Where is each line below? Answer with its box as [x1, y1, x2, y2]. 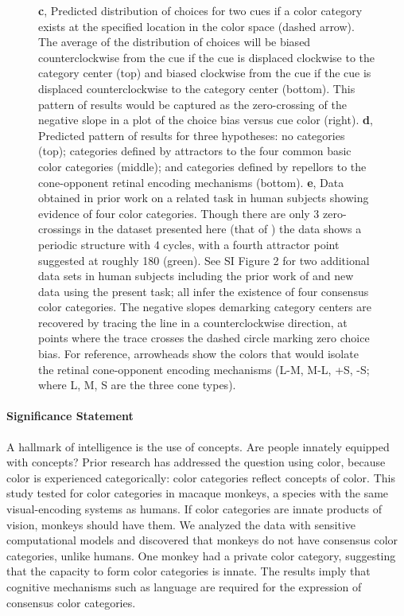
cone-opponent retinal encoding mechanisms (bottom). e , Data [38, 173, 344, 190]
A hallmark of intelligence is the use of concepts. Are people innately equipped [6, 438, 390, 454]
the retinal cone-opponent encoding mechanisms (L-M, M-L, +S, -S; [38, 361, 370, 377]
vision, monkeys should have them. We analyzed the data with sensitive [6, 516, 356, 532]
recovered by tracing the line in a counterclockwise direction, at [38, 314, 348, 330]
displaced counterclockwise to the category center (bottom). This [38, 80, 355, 96]
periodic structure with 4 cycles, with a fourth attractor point [38, 236, 340, 252]
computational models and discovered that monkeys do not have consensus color [6, 532, 398, 548]
